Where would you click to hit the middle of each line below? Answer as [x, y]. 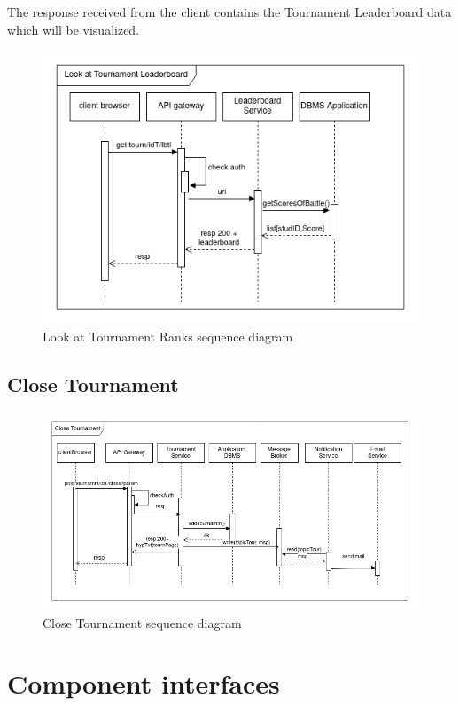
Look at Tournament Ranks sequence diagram [168, 336]
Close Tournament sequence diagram [142, 622]
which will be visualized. [74, 29]
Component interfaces [144, 683]
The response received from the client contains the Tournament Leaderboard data [229, 12]
